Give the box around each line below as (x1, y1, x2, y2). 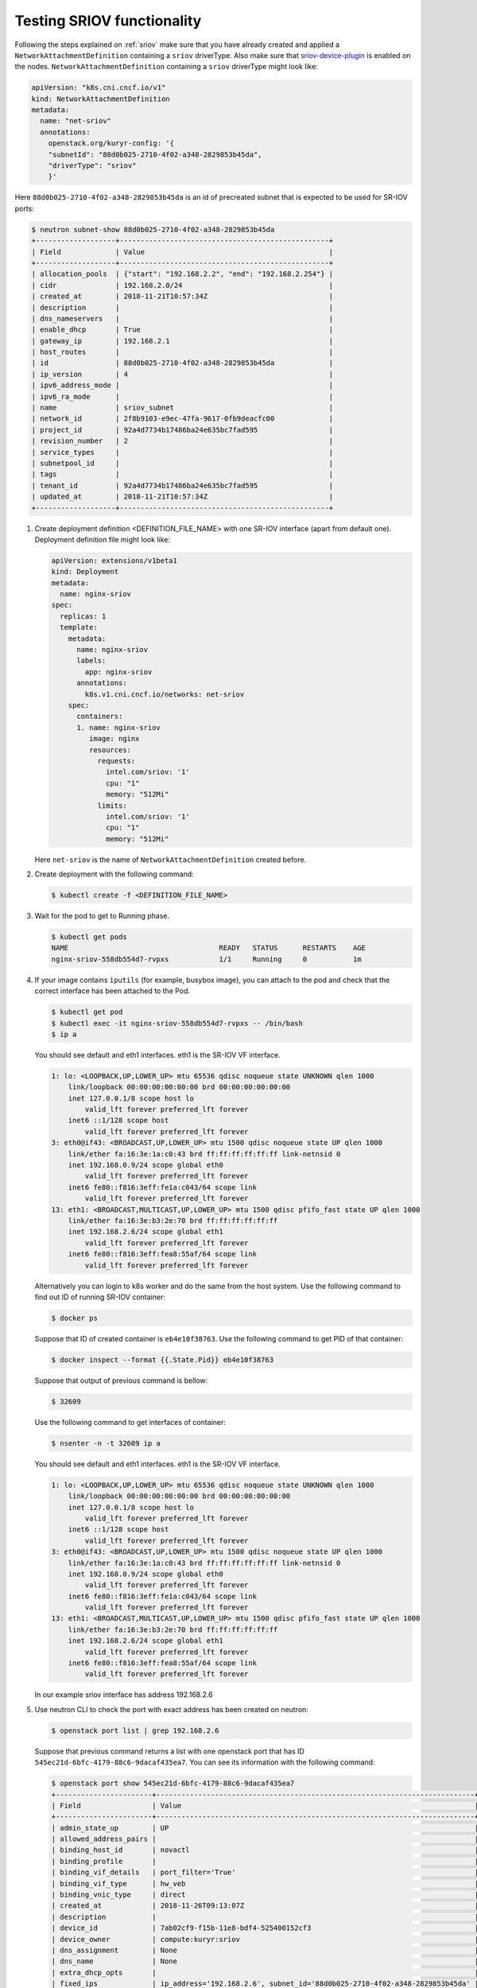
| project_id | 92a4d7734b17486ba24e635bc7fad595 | (31, 425, 334, 434)
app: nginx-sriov (84, 667, 153, 676)
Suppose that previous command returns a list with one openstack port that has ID (34, 1746, 305, 1756)
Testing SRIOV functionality (14, 12, 202, 29)
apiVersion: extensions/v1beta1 (51, 556, 178, 565)
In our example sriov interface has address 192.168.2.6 (34, 1690, 214, 1699)
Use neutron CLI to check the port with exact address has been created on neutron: (34, 1704, 309, 1714)
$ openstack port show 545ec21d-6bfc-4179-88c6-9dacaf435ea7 (51, 1779, 295, 1788)
